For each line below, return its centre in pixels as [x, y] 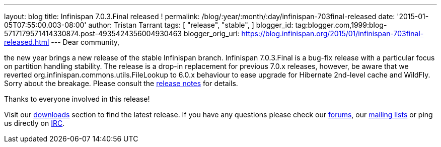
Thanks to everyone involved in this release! [77, 99]
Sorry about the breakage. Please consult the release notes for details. [121, 83]
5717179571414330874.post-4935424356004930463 [93, 33]
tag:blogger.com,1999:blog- [341, 25]
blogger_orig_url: [211, 33]
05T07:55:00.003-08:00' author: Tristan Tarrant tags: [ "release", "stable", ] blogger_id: [149, 25]
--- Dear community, [85, 42]
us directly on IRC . [34, 123]
